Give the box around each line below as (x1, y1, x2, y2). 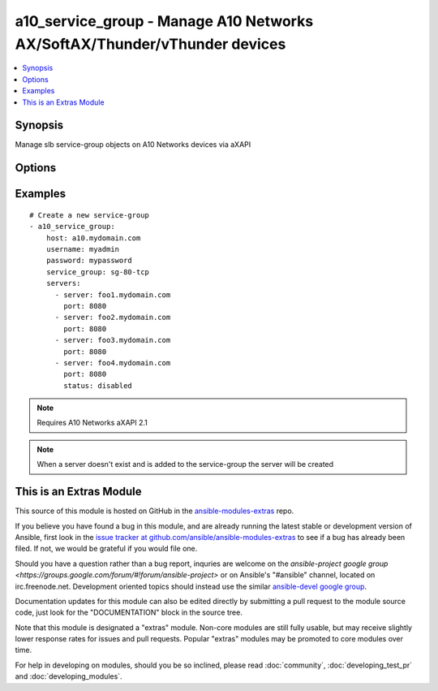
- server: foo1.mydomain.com (54, 290, 171, 300)
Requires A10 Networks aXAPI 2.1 (36, 418, 148, 428)
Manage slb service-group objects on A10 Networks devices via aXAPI (15, 140, 251, 149)
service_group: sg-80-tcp (45, 267, 150, 276)
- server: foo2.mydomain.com (54, 313, 171, 322)
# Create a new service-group (29, 210, 150, 219)
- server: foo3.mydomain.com (54, 335, 171, 345)
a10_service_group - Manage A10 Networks (15, 12, 314, 30)
